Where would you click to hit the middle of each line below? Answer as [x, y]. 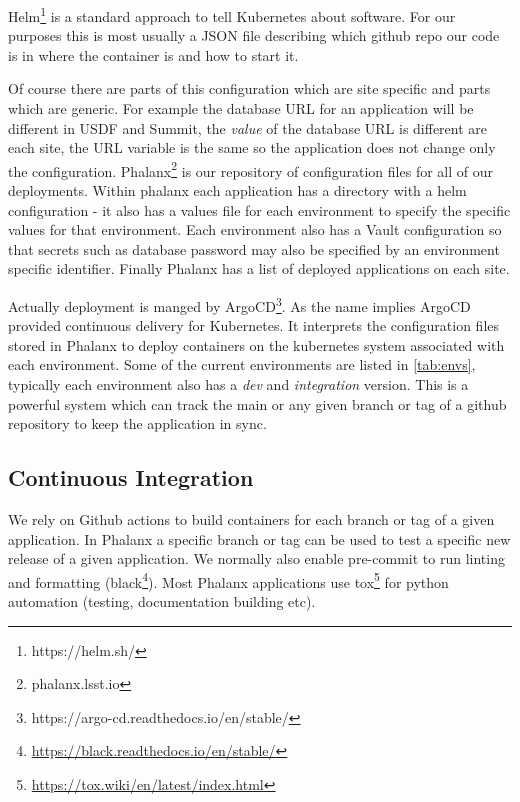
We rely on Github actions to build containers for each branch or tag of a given [251, 519]
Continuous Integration [131, 477]
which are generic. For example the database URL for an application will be [241, 108]
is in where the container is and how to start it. [153, 54]
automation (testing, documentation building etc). [162, 601]
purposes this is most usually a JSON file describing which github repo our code [254, 35]
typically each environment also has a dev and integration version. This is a [238, 384]
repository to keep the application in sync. [137, 423]
